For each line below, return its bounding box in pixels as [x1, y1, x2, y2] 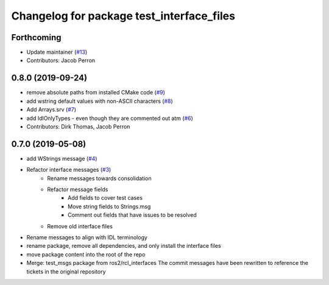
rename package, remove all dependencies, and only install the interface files [26, 242, 222, 250]
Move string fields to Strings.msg [68, 203, 151, 210]
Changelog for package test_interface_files [11, 9, 236, 23]
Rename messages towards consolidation [47, 174, 152, 182]
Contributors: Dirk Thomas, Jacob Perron [26, 122, 130, 130]
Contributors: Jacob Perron [26, 57, 96, 64]
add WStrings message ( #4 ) [26, 155, 97, 162]
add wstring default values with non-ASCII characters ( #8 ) [26, 97, 173, 105]
